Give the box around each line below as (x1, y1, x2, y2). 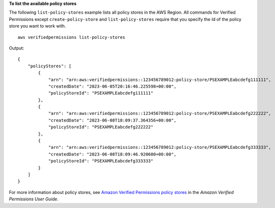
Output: (9, 45, 24, 51)
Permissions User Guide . (9, 196, 59, 202)
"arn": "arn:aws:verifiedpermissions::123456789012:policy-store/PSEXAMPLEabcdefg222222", (48, 111, 272, 116)
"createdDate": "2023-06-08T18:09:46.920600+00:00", (48, 151, 177, 157)
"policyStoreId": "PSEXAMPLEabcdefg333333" (48, 158, 154, 164)
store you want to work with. (9, 23, 66, 29)
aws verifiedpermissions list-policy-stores (17, 34, 126, 40)
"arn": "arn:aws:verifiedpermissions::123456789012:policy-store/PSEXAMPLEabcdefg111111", (48, 77, 272, 82)
